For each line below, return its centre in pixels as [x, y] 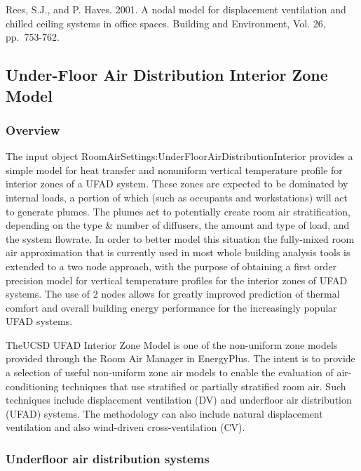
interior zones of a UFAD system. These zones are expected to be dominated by [177, 184]
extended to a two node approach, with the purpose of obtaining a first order [171, 266]
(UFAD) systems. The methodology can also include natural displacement [164, 413]
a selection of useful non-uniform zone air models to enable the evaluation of [170, 372]
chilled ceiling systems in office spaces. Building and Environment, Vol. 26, [166, 23]
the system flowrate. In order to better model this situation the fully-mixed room [180, 238]
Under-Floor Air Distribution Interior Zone [167, 75]
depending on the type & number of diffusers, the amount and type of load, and [178, 225]
